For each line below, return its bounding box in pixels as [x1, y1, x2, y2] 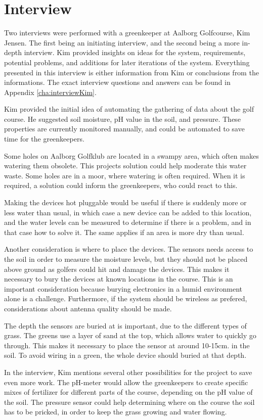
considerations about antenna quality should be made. [4, 303, 172, 313]
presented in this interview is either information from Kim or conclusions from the [4, 67, 259, 77]
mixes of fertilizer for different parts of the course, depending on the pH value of [4, 387, 253, 397]
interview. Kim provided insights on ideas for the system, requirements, [24, 47, 246, 58]
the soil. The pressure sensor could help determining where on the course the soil [4, 396, 255, 407]
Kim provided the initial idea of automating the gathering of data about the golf [4, 104, 254, 114]
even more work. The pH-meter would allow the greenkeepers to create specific [4, 377, 248, 387]
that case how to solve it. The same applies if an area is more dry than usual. [4, 226, 244, 237]
